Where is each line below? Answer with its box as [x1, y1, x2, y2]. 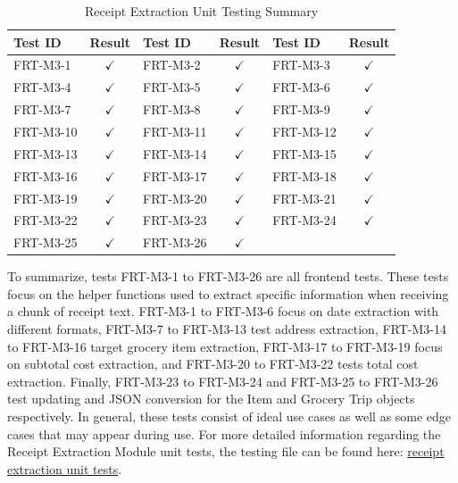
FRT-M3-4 [13, 78, 71, 96]
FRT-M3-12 [272, 121, 337, 140]
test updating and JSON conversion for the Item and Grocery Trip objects [7, 389, 415, 408]
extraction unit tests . [7, 459, 122, 478]
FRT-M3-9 [272, 100, 330, 119]
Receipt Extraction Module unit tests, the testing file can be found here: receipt [7, 442, 445, 461]
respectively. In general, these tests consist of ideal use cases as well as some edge [7, 407, 452, 426]
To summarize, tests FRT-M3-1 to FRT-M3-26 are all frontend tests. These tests [7, 267, 449, 286]
